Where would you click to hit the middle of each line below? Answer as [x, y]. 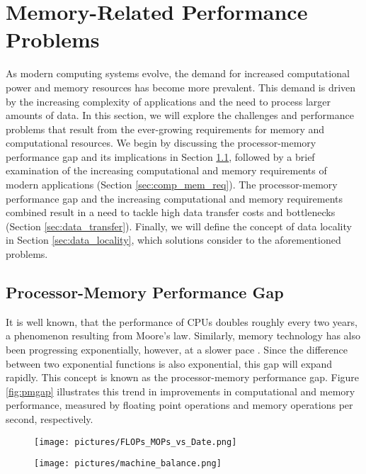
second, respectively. [50, 418]
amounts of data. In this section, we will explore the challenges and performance [180, 115]
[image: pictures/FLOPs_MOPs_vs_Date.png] [136, 442]
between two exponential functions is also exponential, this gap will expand [169, 363]
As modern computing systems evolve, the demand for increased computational [178, 73]
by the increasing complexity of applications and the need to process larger [168, 101]
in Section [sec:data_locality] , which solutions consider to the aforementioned [173, 240]
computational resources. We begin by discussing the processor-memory [161, 143]
